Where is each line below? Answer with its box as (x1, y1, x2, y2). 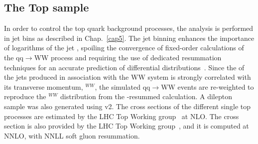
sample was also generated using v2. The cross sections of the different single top (4, 101, 251, 111)
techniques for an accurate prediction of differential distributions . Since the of (4, 62, 245, 72)
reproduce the (4, 91, 46, 102)
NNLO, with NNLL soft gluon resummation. (4, 130, 140, 141)
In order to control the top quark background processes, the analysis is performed (4, 23, 254, 33)
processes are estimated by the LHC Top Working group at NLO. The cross (4, 111, 239, 121)
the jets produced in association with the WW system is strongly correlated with (4, 72, 251, 82)
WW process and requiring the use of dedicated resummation (34, 52, 222, 62)
